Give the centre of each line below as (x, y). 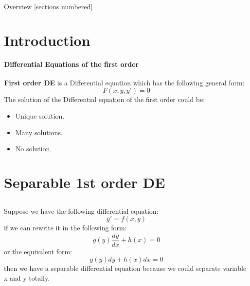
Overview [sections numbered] (48, 6)
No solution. (34, 149)
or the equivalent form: (38, 251)
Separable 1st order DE (85, 182)
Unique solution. (40, 115)
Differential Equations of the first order (71, 64)
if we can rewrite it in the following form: (65, 228)
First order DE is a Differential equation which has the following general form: (124, 82)
